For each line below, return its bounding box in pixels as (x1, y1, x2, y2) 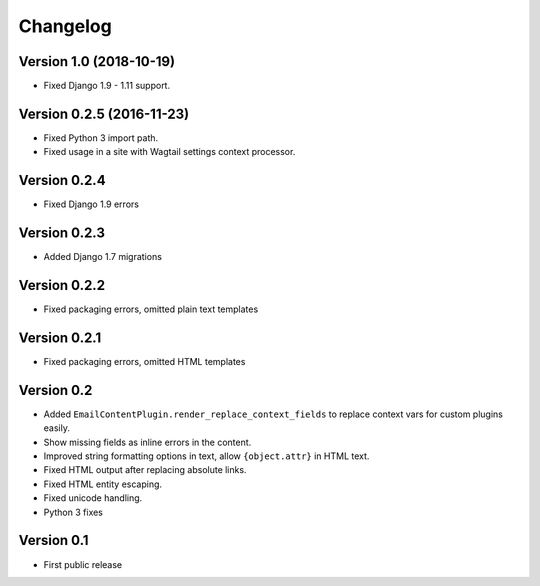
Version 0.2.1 (18, 329, 102, 346)
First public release (43, 558, 123, 570)
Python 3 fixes (43, 506, 104, 518)
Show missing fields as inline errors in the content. (43, 436, 252, 448)
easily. (43, 422, 70, 434)
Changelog (18, 15, 112, 37)
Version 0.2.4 (18, 172, 106, 189)
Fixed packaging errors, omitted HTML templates (43, 355, 246, 367)
